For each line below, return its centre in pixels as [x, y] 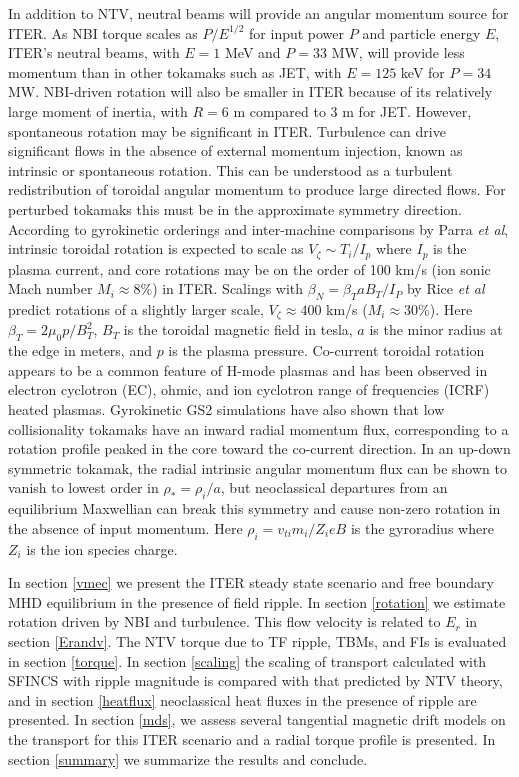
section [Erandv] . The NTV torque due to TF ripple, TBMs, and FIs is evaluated [257, 640]
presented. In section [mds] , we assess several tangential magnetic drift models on [257, 719]
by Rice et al [445, 288]
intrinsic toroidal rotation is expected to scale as [156, 248]
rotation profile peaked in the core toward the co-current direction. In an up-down [259, 448]
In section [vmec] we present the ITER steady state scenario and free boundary [251, 582]
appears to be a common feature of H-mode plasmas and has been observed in [248, 369]
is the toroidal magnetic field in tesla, [238, 329]
